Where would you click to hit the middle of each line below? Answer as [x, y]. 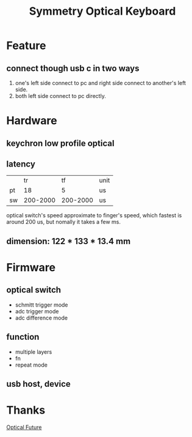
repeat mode [31, 365]
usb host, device [39, 384]
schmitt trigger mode [41, 305]
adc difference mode [41, 318]
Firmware [31, 267]
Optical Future [24, 427]
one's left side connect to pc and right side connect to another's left [100, 83]
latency [21, 164]
